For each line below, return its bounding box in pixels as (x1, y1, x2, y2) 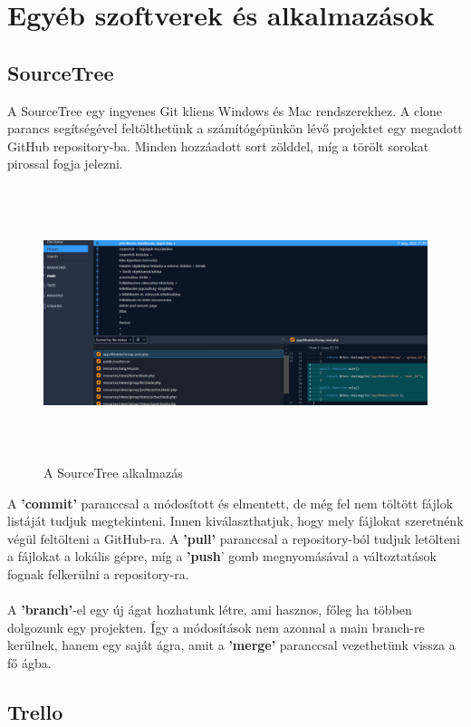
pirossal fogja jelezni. (7, 154, 123, 173)
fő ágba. (7, 653, 52, 672)
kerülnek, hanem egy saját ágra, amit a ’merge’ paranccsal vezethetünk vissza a (7, 635, 456, 654)
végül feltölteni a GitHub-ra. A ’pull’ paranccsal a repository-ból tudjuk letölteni (7, 528, 460, 548)
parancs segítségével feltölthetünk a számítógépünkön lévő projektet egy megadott (7, 119, 463, 138)
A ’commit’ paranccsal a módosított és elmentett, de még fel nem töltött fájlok (7, 493, 454, 512)
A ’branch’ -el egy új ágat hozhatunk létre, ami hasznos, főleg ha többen (7, 600, 412, 619)
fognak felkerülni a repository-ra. (7, 564, 189, 583)
